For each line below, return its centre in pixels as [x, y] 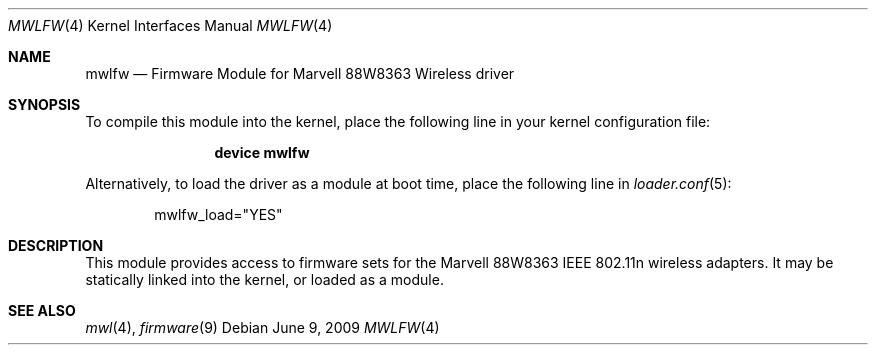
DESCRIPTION [56, 245]
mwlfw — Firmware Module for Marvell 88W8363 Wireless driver [300, 73]
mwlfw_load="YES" [218, 214]
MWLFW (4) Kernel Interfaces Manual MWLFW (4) [170, 25]
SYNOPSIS [44, 104]
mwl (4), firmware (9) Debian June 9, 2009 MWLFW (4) [262, 327]
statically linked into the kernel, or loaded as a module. [264, 279]
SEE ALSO [42, 310]
